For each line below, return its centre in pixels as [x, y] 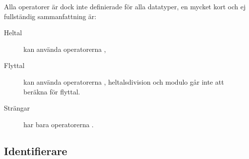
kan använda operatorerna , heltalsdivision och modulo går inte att [124, 81]
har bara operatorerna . [59, 124]
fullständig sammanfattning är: [50, 16]
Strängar [17, 108]
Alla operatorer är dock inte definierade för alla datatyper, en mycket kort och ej [125, 6]
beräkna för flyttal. [52, 91]
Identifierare [36, 150]
